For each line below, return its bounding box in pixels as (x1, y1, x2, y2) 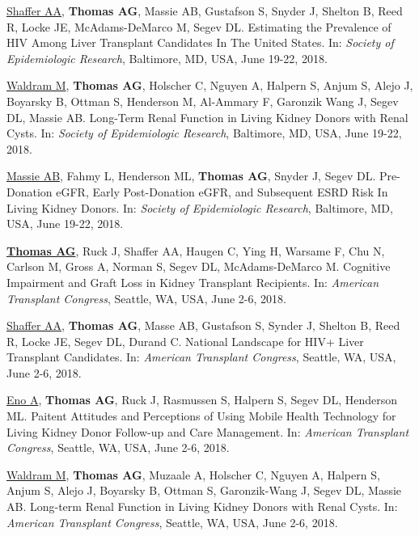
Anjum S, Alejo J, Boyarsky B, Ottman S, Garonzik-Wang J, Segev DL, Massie (6, 482, 402, 499)
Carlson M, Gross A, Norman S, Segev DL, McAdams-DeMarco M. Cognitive (6, 258, 391, 275)
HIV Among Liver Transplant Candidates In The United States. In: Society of (6, 34, 394, 51)
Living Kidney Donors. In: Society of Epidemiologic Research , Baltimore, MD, (6, 199, 393, 216)
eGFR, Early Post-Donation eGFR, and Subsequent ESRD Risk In (56, 183, 388, 200)
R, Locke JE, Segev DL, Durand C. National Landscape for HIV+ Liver (6, 332, 364, 349)
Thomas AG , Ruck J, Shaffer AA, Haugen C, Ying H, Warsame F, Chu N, (6, 242, 385, 259)
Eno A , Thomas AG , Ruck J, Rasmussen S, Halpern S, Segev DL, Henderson (6, 391, 397, 408)
